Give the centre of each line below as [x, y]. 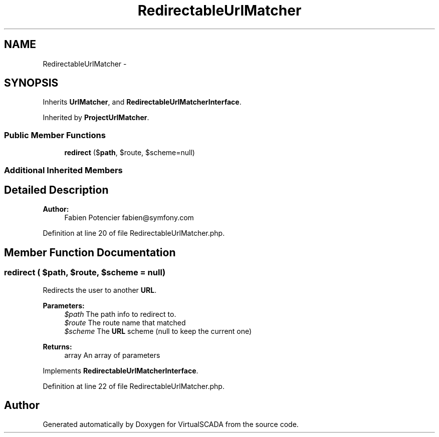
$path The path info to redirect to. [120, 314]
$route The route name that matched [125, 322]
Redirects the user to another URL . [100, 290]
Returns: [57, 346]
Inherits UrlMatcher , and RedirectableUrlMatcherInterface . [142, 102]
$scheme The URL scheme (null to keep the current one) [158, 331]
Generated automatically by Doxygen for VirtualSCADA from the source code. [171, 424]
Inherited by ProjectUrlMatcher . [96, 118]
